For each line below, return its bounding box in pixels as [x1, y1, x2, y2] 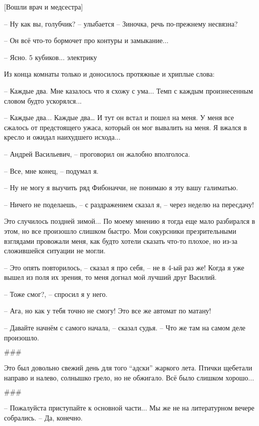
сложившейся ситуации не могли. [4, 245, 105, 256]
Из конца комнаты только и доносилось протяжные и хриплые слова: [4, 69, 215, 79]
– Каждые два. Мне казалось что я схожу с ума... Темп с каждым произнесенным [4, 85, 253, 96]
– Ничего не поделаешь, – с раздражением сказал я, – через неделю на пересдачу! [4, 199, 254, 209]
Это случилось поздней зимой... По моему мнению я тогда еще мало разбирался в [4, 216, 255, 226]
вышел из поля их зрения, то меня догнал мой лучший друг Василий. [4, 272, 217, 282]
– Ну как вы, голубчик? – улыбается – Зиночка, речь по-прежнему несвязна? [4, 18, 238, 29]
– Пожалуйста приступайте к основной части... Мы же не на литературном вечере [4, 402, 254, 413]
